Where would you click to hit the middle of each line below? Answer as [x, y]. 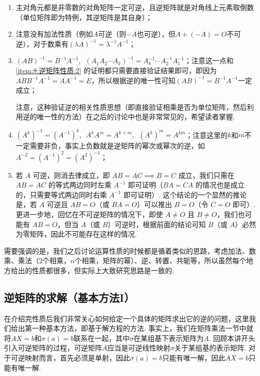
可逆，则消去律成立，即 [71, 175]
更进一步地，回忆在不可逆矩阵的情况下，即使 [89, 214]
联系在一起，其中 [102, 338]
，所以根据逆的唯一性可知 [133, 80]
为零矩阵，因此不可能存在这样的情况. [76, 234]
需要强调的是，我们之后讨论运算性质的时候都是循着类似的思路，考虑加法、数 [130, 250]
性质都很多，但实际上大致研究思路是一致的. [103, 270]
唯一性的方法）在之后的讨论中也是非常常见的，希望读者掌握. [136, 117]
